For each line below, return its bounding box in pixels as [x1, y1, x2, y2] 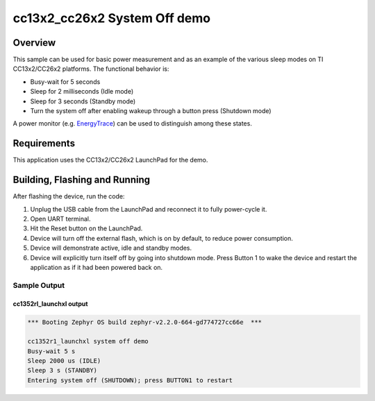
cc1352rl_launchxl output [12, 299, 88, 308]
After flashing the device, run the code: [12, 192, 125, 200]
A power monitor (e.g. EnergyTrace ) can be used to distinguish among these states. [12, 119, 253, 128]
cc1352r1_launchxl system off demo [27, 337, 149, 345]
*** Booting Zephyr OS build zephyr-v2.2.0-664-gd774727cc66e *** [27, 318, 262, 326]
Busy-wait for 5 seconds [30, 77, 101, 86]
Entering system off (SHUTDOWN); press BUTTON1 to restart [27, 376, 233, 384]
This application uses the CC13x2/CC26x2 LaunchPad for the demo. [12, 156, 208, 164]
